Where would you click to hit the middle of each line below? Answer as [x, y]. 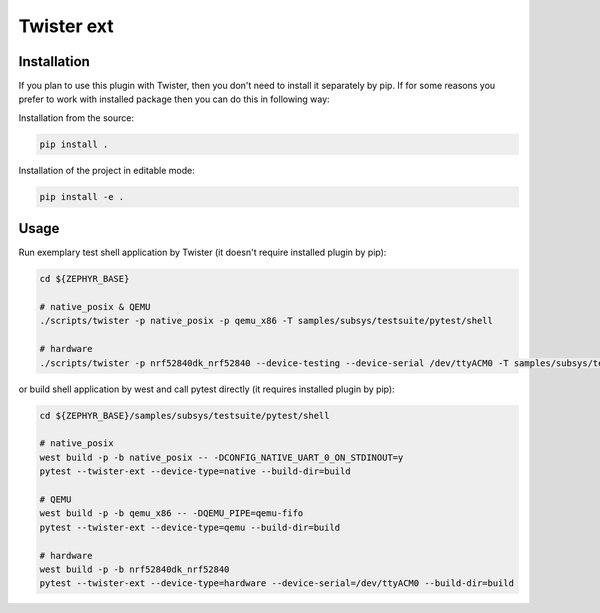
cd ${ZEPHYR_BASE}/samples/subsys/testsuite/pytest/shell [184, 415]
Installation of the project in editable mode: [106, 170]
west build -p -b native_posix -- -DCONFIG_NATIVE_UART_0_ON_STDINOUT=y [221, 457]
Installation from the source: [76, 117]
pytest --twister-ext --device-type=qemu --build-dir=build [190, 527]
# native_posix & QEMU [95, 307]
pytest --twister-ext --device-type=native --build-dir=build [195, 471]
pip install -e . [82, 196]
